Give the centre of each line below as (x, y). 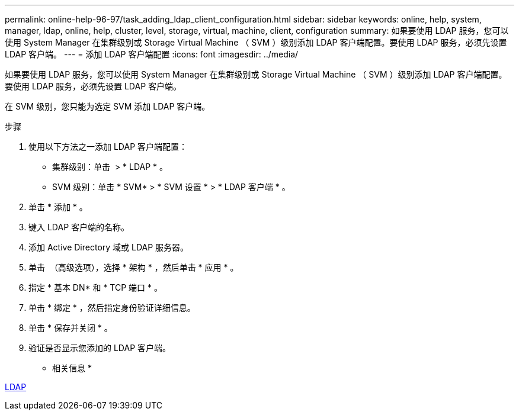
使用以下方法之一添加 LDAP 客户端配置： (108, 147)
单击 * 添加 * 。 (58, 207)
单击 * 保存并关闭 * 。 (71, 328)
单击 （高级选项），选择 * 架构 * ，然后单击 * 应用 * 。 (134, 267)
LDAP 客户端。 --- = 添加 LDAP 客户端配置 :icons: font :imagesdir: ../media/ (152, 54)
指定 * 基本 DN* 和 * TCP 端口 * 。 (95, 287)
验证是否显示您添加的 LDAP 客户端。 (100, 348)
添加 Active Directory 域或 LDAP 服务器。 (109, 247)
